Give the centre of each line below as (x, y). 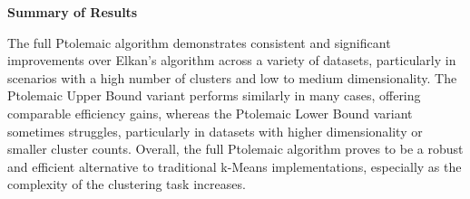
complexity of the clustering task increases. (127, 184)
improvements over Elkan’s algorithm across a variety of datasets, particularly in (232, 60)
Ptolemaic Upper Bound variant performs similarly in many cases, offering (214, 95)
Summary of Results (73, 12)
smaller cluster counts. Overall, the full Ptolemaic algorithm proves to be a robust (235, 149)
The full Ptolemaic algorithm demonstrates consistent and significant (199, 42)
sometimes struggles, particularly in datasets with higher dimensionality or (215, 131)
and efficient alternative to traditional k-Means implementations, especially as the (235, 166)
